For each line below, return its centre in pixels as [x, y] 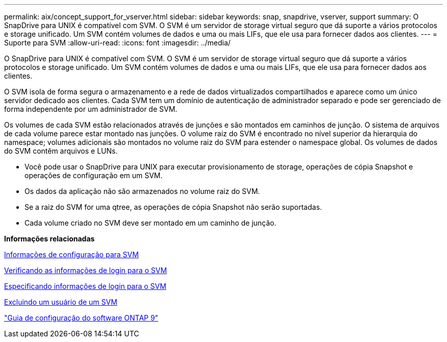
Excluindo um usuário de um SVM [61, 302]
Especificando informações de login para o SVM [85, 286]
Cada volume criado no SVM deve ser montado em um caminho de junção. [151, 223]
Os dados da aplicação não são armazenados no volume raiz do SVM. [142, 191]
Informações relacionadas [49, 239]
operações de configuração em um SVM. [94, 175]
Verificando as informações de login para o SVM [86, 270]
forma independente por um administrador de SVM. [91, 109]
